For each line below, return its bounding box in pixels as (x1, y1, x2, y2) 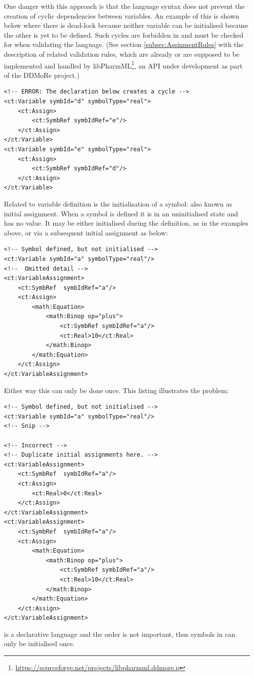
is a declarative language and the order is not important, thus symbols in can (4, 629, 235, 639)
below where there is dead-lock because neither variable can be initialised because (4, 20, 249, 30)
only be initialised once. (4, 638, 75, 649)
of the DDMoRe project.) (4, 70, 80, 80)
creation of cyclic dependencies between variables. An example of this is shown (4, 10, 239, 21)
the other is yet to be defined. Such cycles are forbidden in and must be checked (4, 29, 244, 40)
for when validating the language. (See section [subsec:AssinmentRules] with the (4, 39, 244, 49)
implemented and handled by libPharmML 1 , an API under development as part (4, 59, 243, 70)
